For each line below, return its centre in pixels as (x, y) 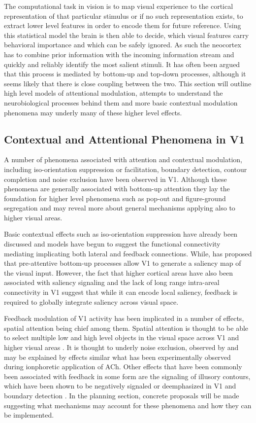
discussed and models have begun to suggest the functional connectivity (112, 244)
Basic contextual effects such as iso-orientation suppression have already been (121, 234)
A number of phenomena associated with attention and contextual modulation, (123, 159)
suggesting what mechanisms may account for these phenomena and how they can (128, 405)
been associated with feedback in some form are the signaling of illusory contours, (127, 376)
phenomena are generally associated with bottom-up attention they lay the (117, 189)
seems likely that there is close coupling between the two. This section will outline (128, 83)
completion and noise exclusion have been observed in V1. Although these (115, 179)
